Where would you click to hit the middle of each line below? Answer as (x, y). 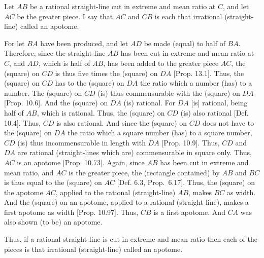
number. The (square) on (43, 93)
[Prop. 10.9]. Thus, (191, 142)
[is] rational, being (219, 103)
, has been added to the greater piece (161, 63)
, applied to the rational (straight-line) (115, 192)
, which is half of (64, 63)
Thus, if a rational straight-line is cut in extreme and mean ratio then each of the (131, 239)
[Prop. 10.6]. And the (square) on (56, 103)
